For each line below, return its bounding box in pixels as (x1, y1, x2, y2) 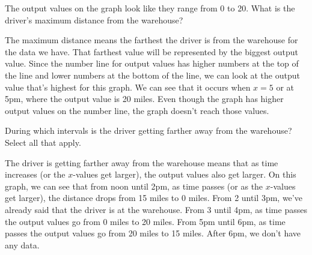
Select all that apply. (5, 136, 81, 148)
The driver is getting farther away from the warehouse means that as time (5, 156, 278, 169)
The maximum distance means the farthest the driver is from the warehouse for (5, 34, 298, 46)
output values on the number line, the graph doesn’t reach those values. (5, 104, 269, 116)
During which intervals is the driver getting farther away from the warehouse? (5, 124, 292, 137)
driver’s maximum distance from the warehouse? (5, 13, 183, 26)
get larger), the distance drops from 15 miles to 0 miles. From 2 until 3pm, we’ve (5, 191, 302, 204)
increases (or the (5, 168, 66, 181)
